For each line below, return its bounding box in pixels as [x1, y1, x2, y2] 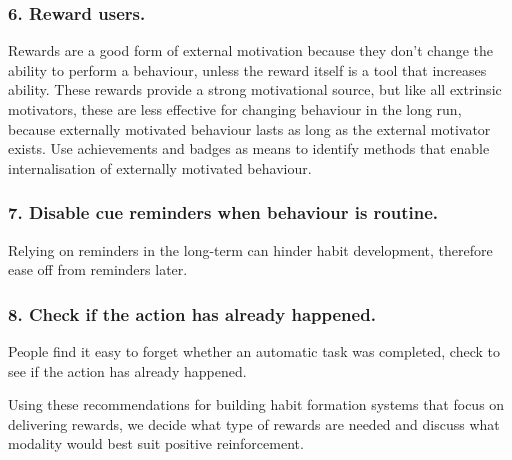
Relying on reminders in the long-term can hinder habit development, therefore [8, 239, 493, 260]
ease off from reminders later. [8, 259, 188, 280]
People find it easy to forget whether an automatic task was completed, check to [8, 341, 501, 361]
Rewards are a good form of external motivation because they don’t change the [8, 40, 494, 61]
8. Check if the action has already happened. [8, 301, 376, 326]
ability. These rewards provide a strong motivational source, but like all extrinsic [8, 79, 502, 100]
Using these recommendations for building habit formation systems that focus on [8, 394, 505, 415]
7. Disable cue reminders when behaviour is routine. [8, 200, 439, 225]
